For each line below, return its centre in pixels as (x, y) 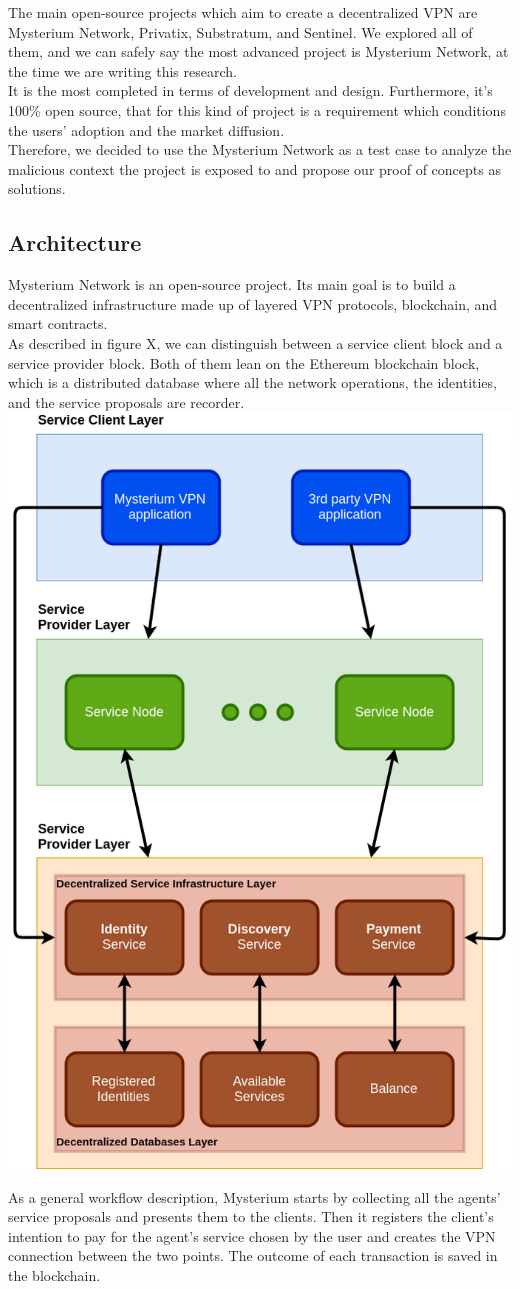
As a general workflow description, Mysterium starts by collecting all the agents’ (254, 1196)
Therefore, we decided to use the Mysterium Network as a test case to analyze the (260, 149)
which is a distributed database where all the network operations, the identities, (252, 382)
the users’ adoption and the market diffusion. (146, 129)
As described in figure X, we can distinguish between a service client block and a (255, 342)
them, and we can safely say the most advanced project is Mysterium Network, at (258, 51)
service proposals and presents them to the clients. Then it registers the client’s (251, 1216)
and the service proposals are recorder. (126, 401)
